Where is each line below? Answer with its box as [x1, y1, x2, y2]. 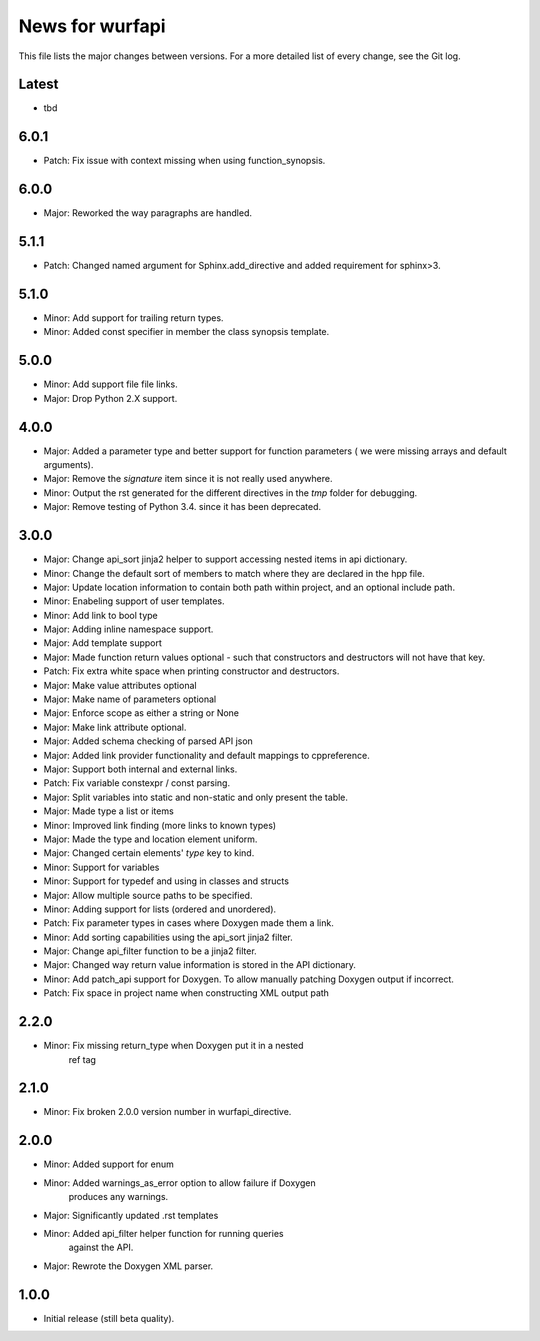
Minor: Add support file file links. [43, 378, 179, 390]
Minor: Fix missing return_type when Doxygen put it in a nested [43, 1040, 304, 1052]
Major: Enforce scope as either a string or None [43, 707, 240, 719]
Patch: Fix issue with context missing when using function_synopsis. [43, 155, 326, 167]
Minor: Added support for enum [43, 1158, 174, 1170]
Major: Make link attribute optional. [43, 721, 187, 733]
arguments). [43, 459, 94, 471]
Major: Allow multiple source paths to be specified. [43, 889, 253, 901]
